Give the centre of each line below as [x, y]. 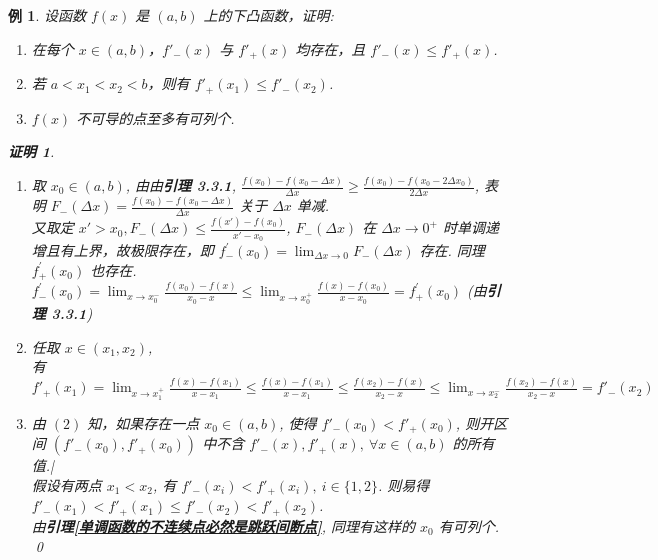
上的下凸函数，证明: [268, 15]
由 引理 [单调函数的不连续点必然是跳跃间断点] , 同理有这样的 [223, 525]
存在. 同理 [452, 250]
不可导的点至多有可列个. [155, 117]
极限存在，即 [171, 250]
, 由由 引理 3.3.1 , [180, 185]
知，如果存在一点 [143, 422]
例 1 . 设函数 [47, 15]
